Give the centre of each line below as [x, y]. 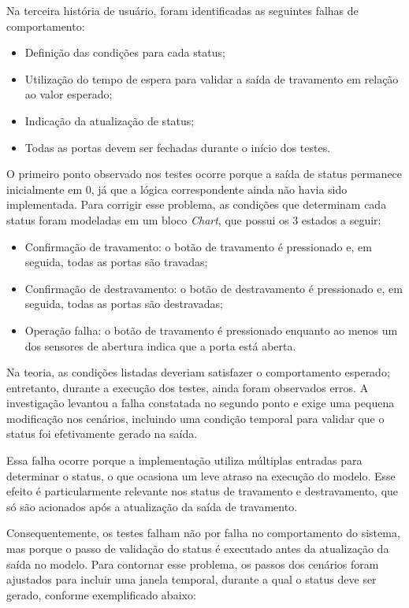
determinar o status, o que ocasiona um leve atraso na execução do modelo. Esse [201, 475]
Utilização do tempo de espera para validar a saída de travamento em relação [212, 78]
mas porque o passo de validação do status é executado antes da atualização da [198, 549]
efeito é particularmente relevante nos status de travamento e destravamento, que [203, 491]
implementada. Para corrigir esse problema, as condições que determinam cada [197, 204]
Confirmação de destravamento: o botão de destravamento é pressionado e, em [214, 288]
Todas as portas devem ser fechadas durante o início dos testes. [178, 147]
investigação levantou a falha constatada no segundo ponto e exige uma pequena [201, 403]
